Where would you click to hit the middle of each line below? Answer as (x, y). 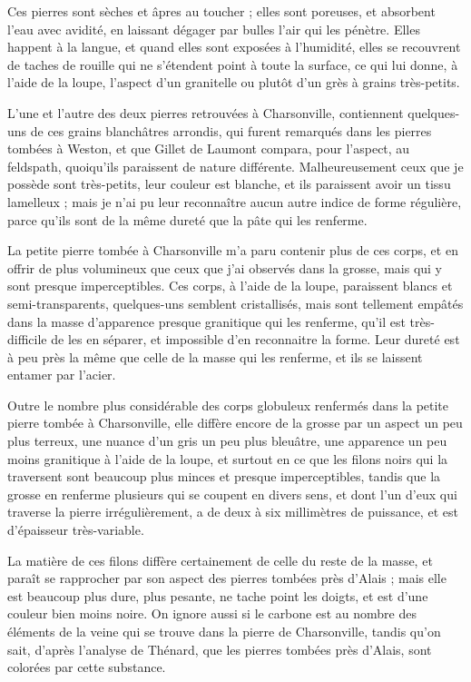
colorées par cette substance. (87, 667)
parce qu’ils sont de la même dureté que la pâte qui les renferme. (187, 219)
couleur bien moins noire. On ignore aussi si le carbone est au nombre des (212, 613)
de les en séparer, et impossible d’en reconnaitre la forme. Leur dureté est (255, 339)
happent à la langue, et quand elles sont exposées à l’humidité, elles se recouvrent (234, 47)
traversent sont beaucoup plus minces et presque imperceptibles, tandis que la (224, 476)
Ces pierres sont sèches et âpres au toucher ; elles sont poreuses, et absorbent (221, 11)
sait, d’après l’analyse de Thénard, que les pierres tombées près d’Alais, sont (220, 649)
